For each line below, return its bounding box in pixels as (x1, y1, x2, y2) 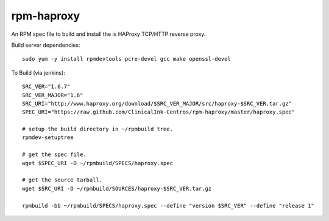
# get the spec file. (22, 151, 87, 158)
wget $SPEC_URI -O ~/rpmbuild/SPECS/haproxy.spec (22, 160, 174, 166)
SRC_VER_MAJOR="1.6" (22, 92, 83, 98)
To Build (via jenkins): (11, 69, 65, 76)
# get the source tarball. (22, 177, 103, 183)
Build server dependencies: (11, 41, 80, 49)
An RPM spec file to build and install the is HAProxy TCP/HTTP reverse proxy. (11, 30, 206, 38)
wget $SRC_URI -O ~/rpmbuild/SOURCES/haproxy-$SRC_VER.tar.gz (22, 185, 212, 192)
